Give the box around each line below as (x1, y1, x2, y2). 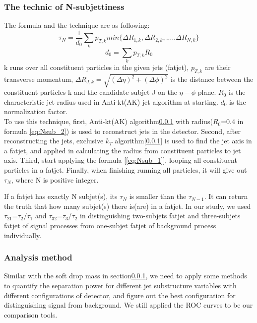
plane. (197, 87, 216, 97)
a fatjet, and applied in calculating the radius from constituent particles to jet (4, 145, 241, 155)
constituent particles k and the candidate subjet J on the (4, 87, 177, 97)
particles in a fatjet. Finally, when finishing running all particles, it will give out (4, 165, 247, 175)
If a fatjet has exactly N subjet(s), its (4, 191, 118, 201)
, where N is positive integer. (11, 174, 99, 185)
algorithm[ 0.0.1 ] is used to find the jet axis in (115, 135, 252, 146)
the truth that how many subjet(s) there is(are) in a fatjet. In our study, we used (4, 200, 251, 211)
